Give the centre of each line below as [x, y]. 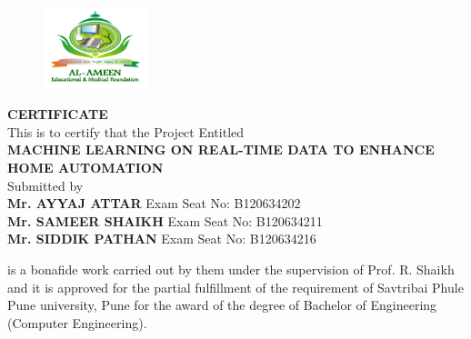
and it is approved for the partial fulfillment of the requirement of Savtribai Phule [235, 287]
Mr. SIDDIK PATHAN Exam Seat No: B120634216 [162, 239]
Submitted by [45, 185]
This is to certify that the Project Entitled [126, 131]
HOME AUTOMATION [85, 168]
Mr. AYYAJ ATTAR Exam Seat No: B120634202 [154, 203]
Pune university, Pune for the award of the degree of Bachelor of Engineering [222, 305]
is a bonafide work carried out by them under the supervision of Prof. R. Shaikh [231, 269]
